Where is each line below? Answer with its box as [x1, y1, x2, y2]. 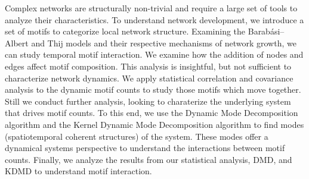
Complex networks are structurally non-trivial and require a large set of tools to [5, 2, 298, 14]
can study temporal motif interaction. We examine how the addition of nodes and [5, 48, 304, 61]
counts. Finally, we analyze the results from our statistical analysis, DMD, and [5, 153, 292, 165]
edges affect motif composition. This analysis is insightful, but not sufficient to [5, 59, 292, 72]
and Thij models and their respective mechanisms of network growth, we [31, 36, 296, 49]
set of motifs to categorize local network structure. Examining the [5, 25, 246, 37]
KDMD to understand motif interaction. [5, 165, 152, 177]
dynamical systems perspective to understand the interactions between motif [5, 142, 285, 154]
